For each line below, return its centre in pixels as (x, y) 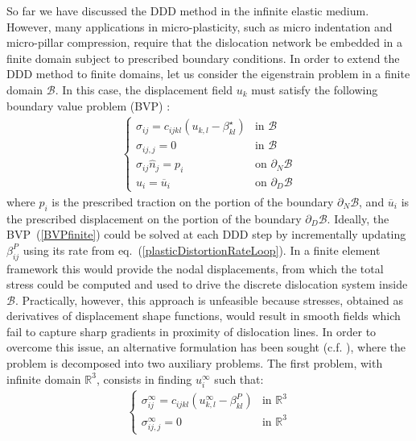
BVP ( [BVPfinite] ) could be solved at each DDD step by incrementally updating (206, 234)
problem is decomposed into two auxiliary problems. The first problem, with (195, 363)
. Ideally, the (358, 218)
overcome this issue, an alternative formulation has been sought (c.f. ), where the (206, 347)
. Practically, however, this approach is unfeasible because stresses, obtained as (209, 300)
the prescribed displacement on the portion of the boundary (154, 218)
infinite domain (44, 379)
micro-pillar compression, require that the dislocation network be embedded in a (205, 42)
